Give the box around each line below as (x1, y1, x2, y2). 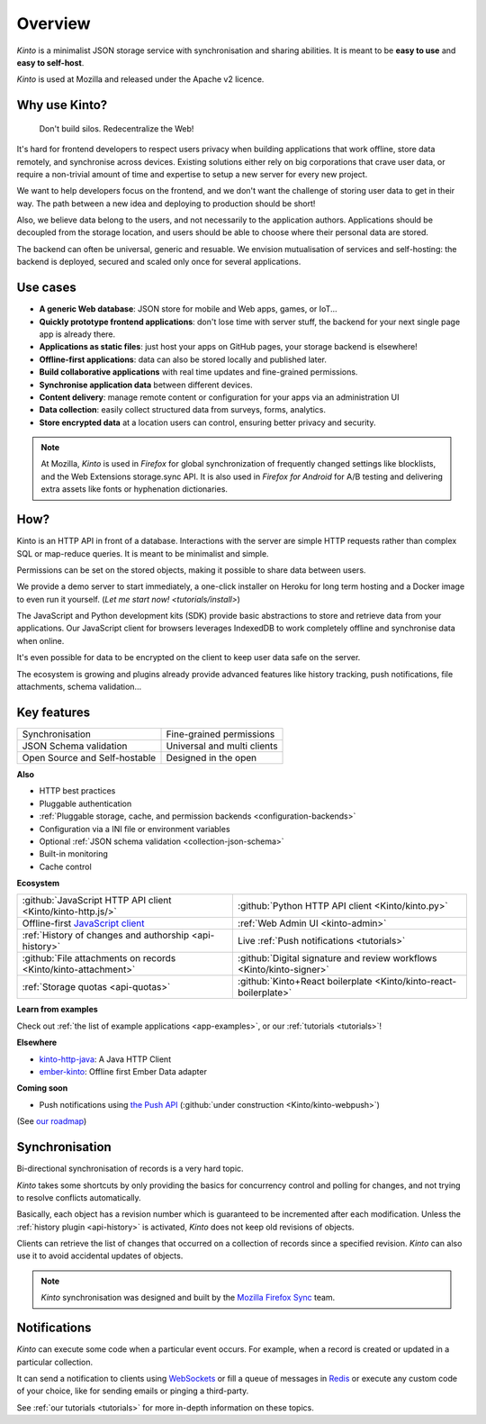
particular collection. (16, 1356, 94, 1367)
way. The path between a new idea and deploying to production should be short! (16, 198, 316, 209)
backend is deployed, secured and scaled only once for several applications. (16, 257, 301, 268)
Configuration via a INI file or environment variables (39, 823, 230, 834)
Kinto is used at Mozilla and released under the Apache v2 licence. (16, 74, 265, 85)
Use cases (16, 280, 76, 295)
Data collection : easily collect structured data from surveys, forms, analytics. (39, 404, 326, 415)
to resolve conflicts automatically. (16, 1192, 141, 1202)
